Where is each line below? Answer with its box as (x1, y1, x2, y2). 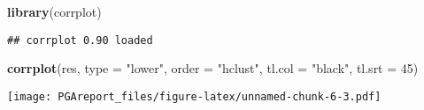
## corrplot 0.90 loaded (7, 33, 153, 47)
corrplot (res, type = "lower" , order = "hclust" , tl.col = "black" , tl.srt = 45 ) (7, 59, 419, 77)
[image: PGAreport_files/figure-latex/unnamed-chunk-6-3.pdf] (7, 90, 382, 103)
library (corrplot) (7, 3, 102, 20)
